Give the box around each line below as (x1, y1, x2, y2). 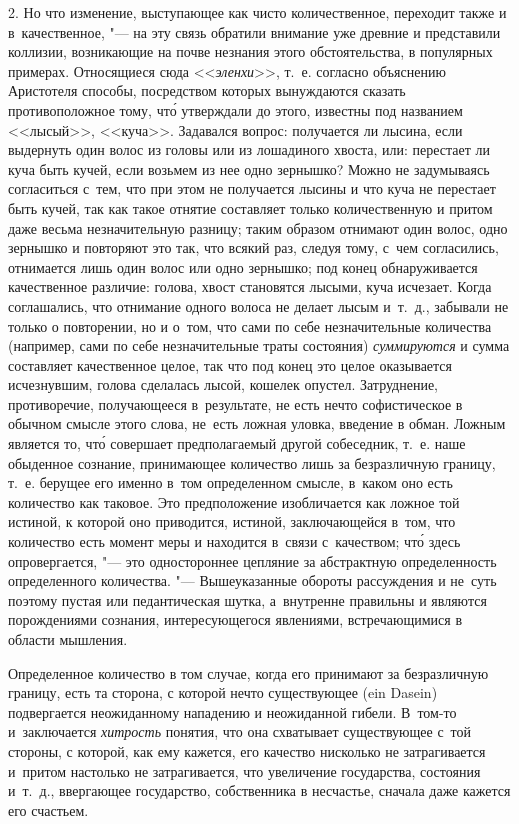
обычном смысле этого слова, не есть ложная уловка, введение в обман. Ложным (8, 413, 506, 434)
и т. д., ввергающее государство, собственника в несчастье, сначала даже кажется (8, 780, 511, 801)
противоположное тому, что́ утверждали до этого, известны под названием (8, 99, 463, 120)
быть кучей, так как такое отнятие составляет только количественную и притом (8, 197, 493, 218)
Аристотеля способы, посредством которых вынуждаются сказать (8, 80, 406, 101)
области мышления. (8, 629, 128, 649)
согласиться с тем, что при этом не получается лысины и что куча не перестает (8, 178, 496, 199)
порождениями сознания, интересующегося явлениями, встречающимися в (8, 609, 462, 630)
